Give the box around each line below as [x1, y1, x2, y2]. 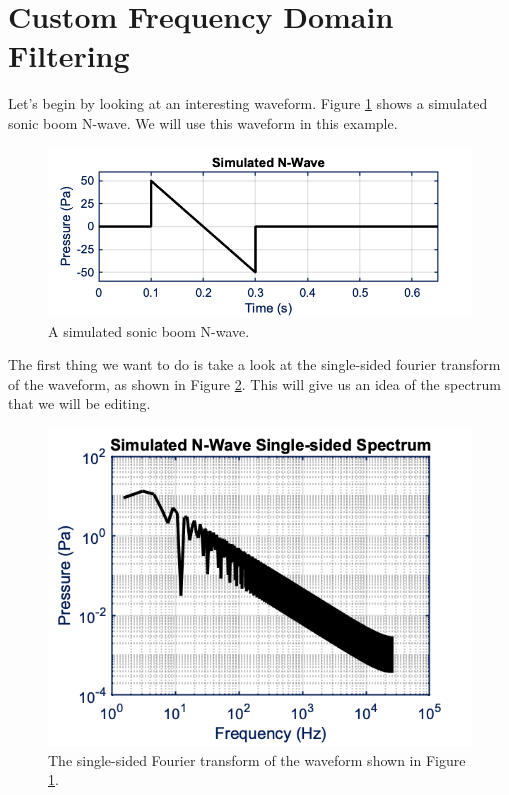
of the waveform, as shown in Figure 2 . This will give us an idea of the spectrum [8, 373, 502, 394]
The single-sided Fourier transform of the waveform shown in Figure [48, 749, 466, 770]
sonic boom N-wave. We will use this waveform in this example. [8, 112, 398, 133]
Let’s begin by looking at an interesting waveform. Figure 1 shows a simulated [8, 93, 488, 114]
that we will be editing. [8, 393, 151, 414]
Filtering [8, 35, 130, 76]
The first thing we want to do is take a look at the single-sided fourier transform [8, 354, 501, 375]
